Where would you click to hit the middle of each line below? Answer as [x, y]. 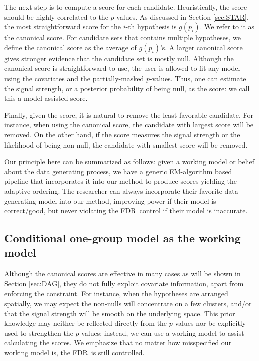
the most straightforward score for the [62, 26]
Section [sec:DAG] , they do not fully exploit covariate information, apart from [124, 283]
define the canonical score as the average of [70, 47]
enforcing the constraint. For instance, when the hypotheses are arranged [116, 293]
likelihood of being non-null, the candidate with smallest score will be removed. [126, 144]
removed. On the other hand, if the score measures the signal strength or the [122, 134]
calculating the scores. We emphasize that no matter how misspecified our [118, 343]
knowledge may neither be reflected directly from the [86, 323]
